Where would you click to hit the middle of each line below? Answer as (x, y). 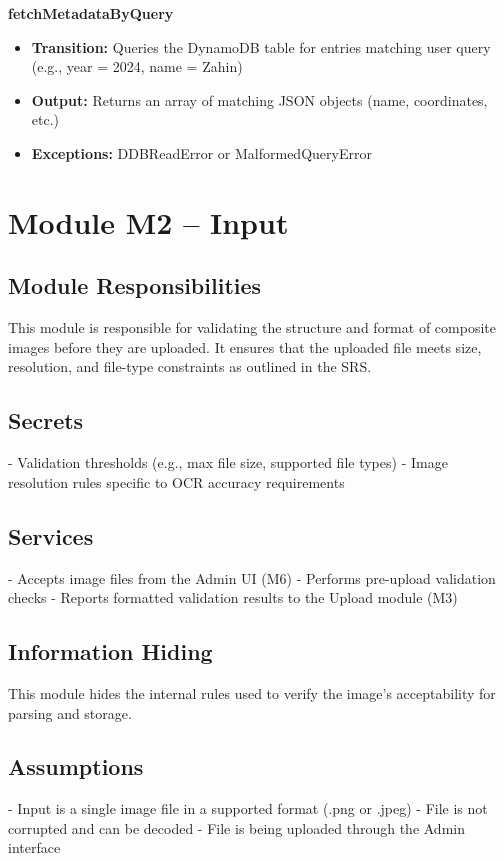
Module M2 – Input (148, 221)
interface (34, 847)
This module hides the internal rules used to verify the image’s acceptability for (252, 692)
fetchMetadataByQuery (91, 13)
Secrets (46, 420)
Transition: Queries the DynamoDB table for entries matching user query (261, 46)
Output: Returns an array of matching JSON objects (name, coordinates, (259, 99)
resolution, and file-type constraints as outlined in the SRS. (190, 366)
